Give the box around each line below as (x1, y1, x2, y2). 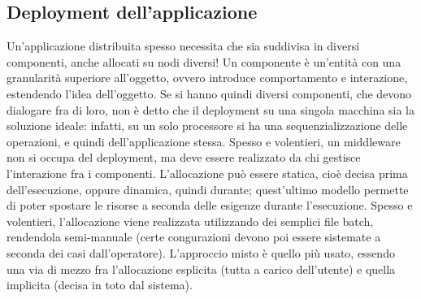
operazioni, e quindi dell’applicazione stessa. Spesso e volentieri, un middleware (7, 132, 401, 149)
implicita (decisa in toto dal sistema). (7, 276, 193, 293)
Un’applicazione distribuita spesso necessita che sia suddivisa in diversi (7, 37, 360, 54)
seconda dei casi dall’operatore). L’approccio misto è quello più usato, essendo (7, 244, 395, 261)
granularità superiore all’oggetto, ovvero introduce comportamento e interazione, (7, 69, 408, 86)
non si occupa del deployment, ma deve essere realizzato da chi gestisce (7, 149, 361, 166)
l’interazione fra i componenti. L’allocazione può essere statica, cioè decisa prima (7, 164, 408, 181)
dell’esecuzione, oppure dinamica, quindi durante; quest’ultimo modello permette (7, 180, 409, 197)
